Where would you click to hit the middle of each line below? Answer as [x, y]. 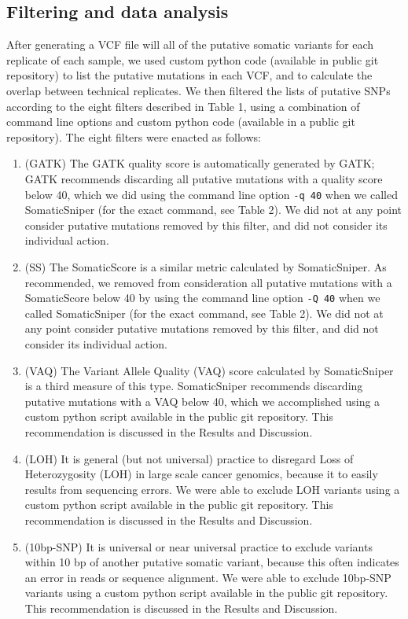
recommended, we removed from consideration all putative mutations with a [208, 282]
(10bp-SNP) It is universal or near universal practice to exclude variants [198, 546]
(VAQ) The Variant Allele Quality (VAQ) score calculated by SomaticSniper [209, 370]
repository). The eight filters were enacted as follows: [134, 136]
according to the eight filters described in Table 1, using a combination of [183, 106]
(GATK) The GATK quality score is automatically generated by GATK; [200, 163]
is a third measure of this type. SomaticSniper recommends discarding [194, 386]
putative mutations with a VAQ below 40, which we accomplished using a [202, 401]
